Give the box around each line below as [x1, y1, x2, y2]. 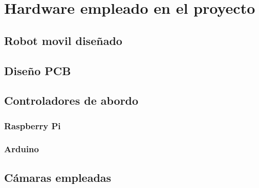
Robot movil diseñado [4, 32, 122, 48]
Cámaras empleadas [4, 169, 112, 185]
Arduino [4, 143, 39, 155]
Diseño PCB [4, 62, 71, 78]
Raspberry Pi [4, 119, 61, 132]
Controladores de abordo [4, 92, 139, 108]
